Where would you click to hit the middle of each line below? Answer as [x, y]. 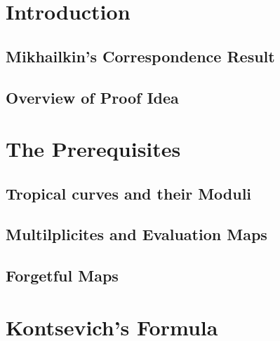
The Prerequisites [93, 149]
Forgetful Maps [62, 276]
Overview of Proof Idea [92, 97]
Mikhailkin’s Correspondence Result [140, 56]
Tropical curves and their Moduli [129, 193]
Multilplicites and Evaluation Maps [136, 234]
